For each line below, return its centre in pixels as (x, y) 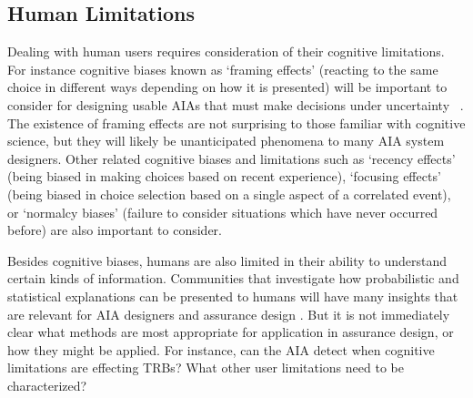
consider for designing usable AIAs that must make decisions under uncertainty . (236, 104)
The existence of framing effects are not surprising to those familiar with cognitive (236, 122)
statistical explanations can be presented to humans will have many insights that (233, 296)
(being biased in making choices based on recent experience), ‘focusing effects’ (224, 176)
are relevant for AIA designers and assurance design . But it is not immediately (229, 314)
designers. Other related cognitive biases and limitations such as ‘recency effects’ (231, 158)
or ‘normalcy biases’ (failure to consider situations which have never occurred (223, 212)
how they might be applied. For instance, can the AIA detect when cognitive (221, 349)
